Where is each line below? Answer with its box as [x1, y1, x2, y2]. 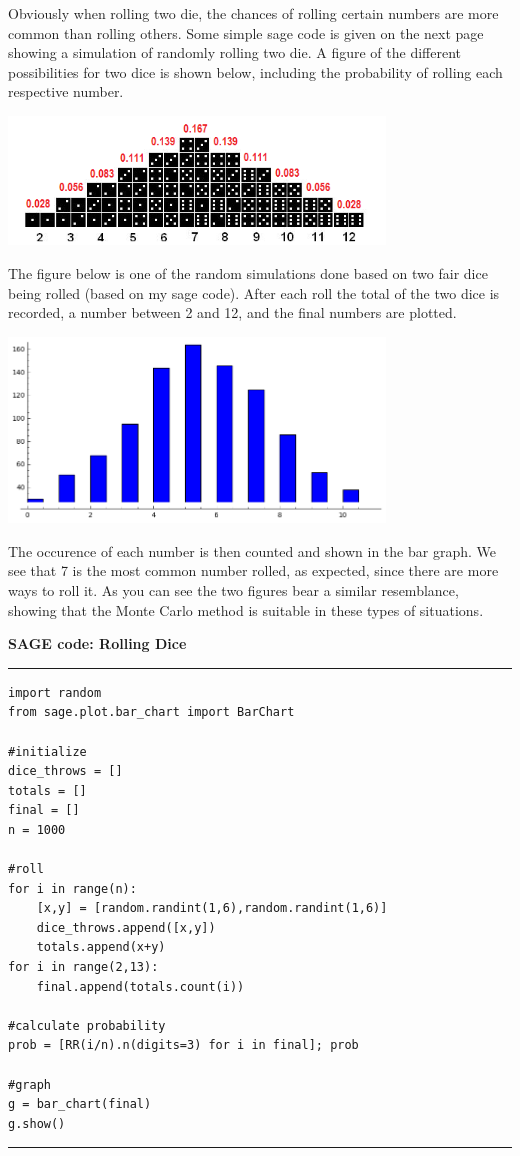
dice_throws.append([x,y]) [36, 920, 216, 935]
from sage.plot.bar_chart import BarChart [8, 705, 295, 720]
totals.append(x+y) [36, 940, 166, 955]
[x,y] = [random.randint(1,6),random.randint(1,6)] [36, 901, 388, 916]
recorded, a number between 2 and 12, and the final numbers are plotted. [8, 302, 457, 323]
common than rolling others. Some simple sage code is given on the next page [8, 22, 484, 43]
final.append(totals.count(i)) [36, 979, 245, 994]
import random [8, 685, 102, 700]
